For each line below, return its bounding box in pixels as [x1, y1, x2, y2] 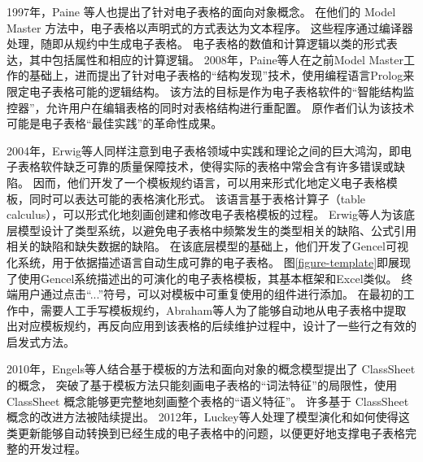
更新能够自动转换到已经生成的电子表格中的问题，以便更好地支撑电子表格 [17, 424, 405, 441]
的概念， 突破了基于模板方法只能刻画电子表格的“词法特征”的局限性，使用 [7, 377, 397, 394]
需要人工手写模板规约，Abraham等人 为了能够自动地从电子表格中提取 [40, 301, 407, 318]
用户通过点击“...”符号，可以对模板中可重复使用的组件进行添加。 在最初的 [17, 285, 403, 303]
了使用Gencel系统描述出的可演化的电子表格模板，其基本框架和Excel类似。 [7, 269, 398, 286]
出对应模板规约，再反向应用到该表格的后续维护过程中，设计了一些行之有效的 [7, 317, 416, 334]
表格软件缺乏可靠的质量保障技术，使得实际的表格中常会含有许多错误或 [17, 158, 394, 175]
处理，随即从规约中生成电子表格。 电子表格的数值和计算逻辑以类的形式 [7, 35, 386, 52]
